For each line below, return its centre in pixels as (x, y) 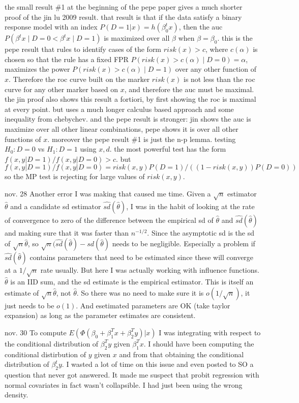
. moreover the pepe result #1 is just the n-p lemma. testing (142, 139)
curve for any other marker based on (62, 89)
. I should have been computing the (199, 343)
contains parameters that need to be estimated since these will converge (142, 257)
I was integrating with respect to (210, 332)
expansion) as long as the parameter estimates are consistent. (100, 315)
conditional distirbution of (46, 354)
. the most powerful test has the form (168, 149)
